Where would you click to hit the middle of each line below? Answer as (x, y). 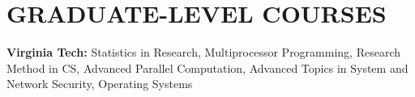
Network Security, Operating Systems (100, 84)
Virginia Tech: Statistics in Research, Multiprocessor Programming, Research (204, 52)
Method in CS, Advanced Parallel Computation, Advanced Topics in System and (207, 67)
